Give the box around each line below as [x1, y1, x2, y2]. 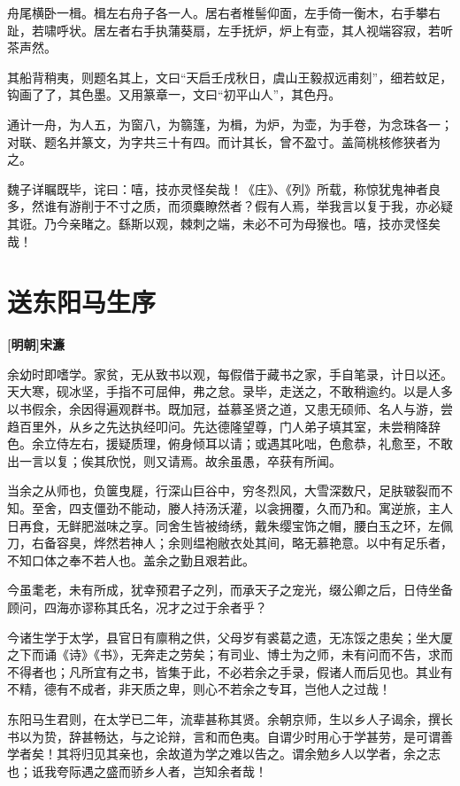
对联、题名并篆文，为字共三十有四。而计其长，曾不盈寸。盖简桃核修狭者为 [7, 132, 441, 151]
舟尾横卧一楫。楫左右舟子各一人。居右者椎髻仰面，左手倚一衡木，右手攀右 [7, 4, 441, 21]
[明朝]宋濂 [7, 335, 65, 354]
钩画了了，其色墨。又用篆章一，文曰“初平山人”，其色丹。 [7, 85, 341, 104]
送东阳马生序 [7, 284, 157, 320]
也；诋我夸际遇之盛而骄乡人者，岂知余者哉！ [7, 761, 267, 780]
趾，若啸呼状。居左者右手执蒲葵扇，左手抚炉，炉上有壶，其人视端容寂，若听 [7, 20, 453, 39]
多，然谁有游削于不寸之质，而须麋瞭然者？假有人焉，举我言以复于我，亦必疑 [7, 197, 453, 215]
